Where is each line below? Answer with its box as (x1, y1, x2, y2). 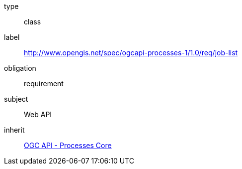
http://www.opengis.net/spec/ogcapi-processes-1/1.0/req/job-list (24, 48, 238, 57)
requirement (24, 79, 64, 88)
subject (4, 95, 28, 103)
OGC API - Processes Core (24, 141, 112, 150)
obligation (4, 64, 36, 72)
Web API (24, 110, 52, 119)
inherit (4, 126, 25, 134)
